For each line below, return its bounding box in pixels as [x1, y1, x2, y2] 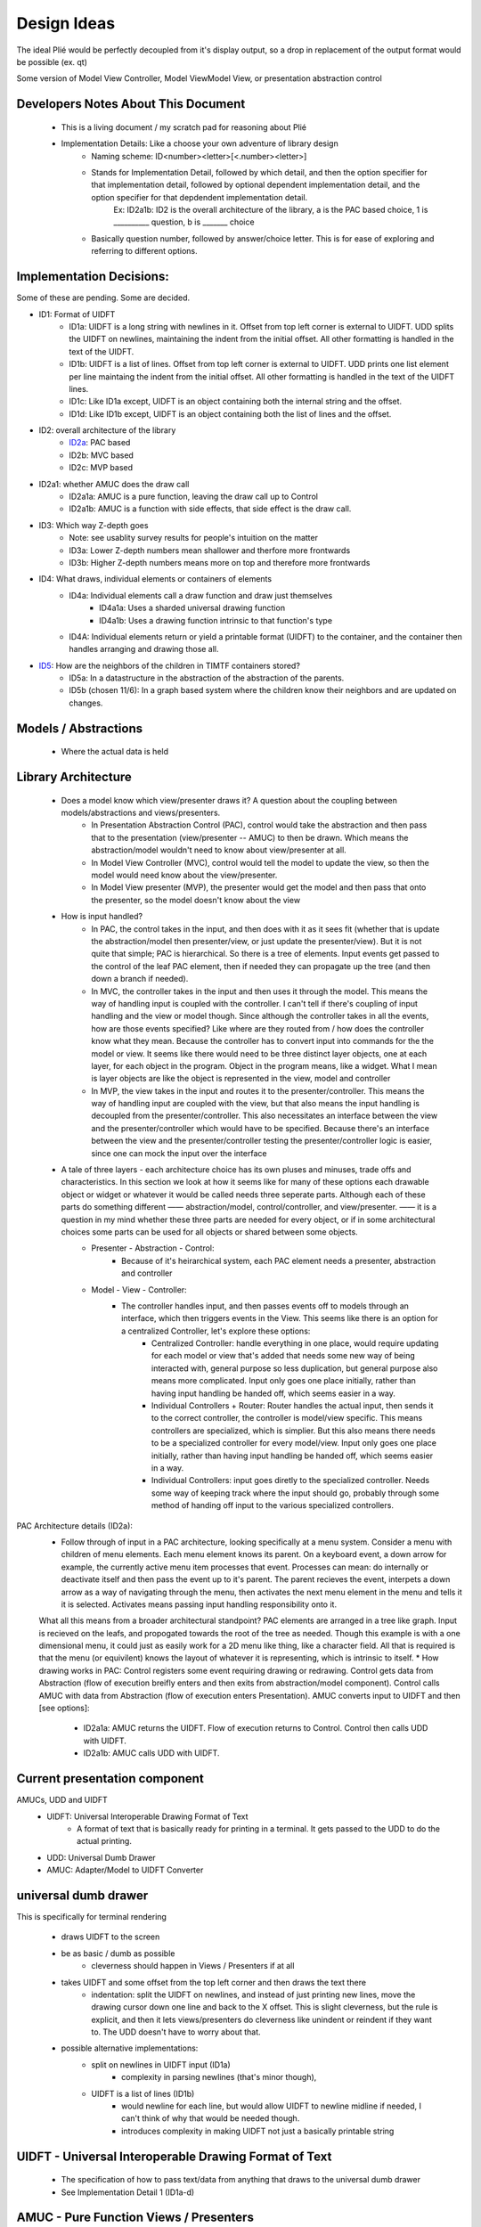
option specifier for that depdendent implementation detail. [91, 192, 308, 202]
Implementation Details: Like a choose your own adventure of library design [61, 138, 338, 149]
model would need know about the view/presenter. [91, 869, 278, 881]
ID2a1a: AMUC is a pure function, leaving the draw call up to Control [69, 491, 318, 502]
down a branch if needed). [91, 974, 189, 984]
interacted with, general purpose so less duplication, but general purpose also [151, 1363, 438, 1374]
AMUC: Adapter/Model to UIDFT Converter [46, 1864, 204, 1875]
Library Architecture [16, 770, 133, 785]
